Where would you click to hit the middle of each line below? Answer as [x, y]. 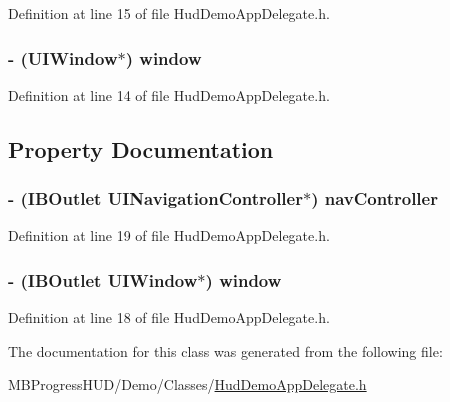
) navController [374, 198]
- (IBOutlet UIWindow [103, 279]
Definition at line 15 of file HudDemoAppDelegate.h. [169, 13]
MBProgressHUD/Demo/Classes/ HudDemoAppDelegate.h [187, 384]
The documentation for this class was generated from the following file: [225, 350]
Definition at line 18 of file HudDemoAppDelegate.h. [169, 317]
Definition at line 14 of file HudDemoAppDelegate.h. [169, 94]
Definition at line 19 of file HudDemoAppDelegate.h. [169, 235]
